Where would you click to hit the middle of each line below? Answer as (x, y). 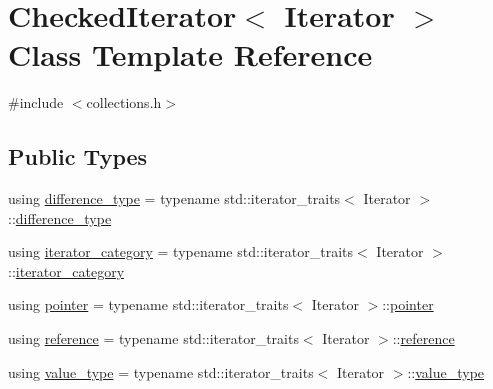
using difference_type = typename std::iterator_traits (174, 198)
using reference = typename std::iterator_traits (153, 338)
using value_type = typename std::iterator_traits (161, 371)
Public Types (78, 156)
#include (36, 102)
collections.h (124, 102)
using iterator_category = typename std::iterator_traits (181, 251)
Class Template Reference (190, 54)
